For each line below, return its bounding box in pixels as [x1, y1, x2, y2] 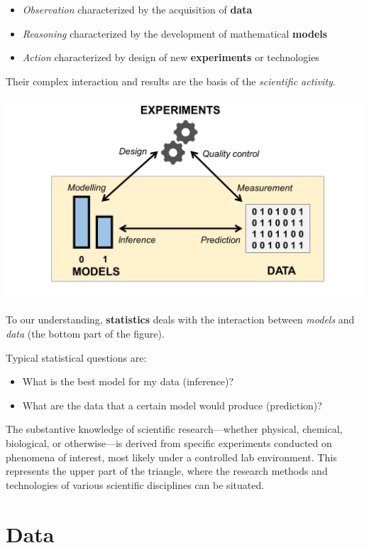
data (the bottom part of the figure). [6, 326, 165, 341]
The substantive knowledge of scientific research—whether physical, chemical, [6, 421, 343, 436]
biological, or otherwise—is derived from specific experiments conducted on [6, 436, 332, 451]
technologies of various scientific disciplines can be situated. [6, 477, 265, 492]
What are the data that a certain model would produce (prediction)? [22, 397, 322, 412]
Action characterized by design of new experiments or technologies [22, 50, 319, 65]
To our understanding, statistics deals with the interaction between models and [6, 312, 355, 327]
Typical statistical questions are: [6, 350, 147, 365]
